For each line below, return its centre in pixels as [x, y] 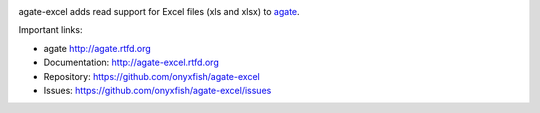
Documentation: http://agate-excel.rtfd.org [131, 62]
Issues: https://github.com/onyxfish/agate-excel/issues [157, 90]
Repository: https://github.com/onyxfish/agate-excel [151, 76]
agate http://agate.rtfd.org [97, 48]
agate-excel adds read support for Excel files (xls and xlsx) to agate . [159, 11]
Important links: [50, 30]
